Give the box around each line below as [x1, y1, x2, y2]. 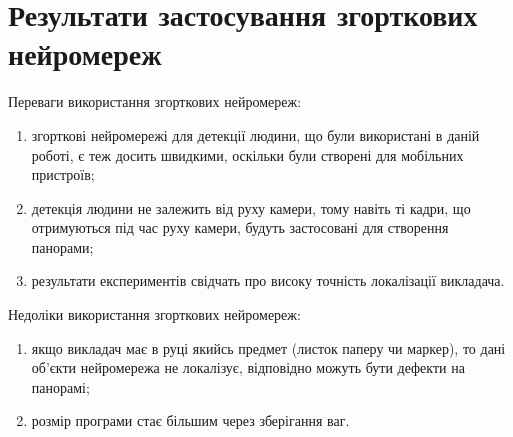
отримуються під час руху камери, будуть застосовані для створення [31, 217, 449, 238]
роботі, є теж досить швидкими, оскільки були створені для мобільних [31, 144, 464, 165]
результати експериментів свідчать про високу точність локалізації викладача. [31, 270, 505, 291]
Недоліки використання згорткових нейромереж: [8, 304, 301, 325]
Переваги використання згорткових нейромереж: [8, 91, 302, 112]
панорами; [31, 236, 94, 257]
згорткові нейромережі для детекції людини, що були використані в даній [31, 124, 480, 145]
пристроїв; [31, 164, 95, 185]
